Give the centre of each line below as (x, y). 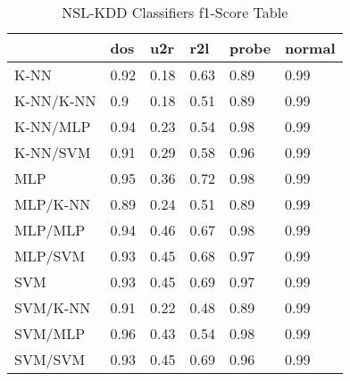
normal (310, 48)
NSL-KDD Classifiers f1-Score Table (175, 12)
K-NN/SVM (53, 152)
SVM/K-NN (53, 307)
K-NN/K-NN (55, 100)
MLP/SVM (50, 256)
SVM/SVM (50, 359)
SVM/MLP (50, 333)
